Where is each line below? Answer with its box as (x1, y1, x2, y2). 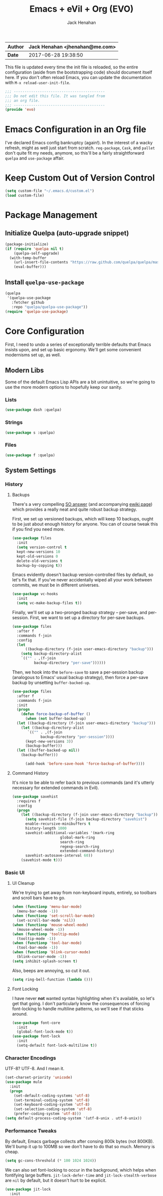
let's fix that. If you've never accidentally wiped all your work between (12, 577, 152, 583)
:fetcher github (11, 300, 45, 305)
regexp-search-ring (60, 844, 99, 849)
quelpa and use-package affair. (5, 155, 65, 161)
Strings (5, 419, 23, 426)
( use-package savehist (12, 794, 58, 799)
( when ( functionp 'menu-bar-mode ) (12, 904, 82, 909)
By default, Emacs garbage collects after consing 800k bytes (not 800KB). (5, 1138, 154, 1144)
